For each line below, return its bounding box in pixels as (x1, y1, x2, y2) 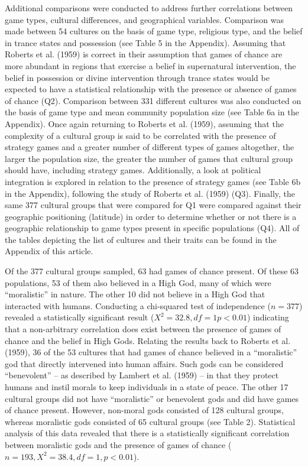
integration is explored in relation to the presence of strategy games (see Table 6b (5, 175, 301, 187)
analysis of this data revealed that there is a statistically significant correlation (5, 427, 290, 439)
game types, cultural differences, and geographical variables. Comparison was (5, 13, 284, 25)
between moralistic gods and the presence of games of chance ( (5, 438, 232, 450)
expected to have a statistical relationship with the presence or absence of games (5, 83, 297, 95)
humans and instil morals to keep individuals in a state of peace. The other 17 (5, 381, 288, 393)
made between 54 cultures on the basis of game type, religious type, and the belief (5, 25, 303, 37)
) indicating (247, 311, 289, 323)
